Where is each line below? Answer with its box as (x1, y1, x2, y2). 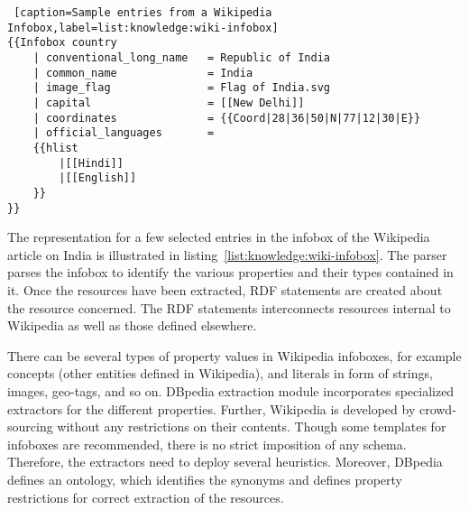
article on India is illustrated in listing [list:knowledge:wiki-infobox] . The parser (7, 245, 447, 264)
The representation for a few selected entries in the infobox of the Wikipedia (7, 227, 430, 246)
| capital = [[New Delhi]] (32, 96, 305, 109)
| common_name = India (32, 66, 253, 79)
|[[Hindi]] (59, 156, 124, 170)
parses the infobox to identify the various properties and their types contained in (7, 263, 454, 282)
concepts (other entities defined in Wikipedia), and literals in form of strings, (7, 364, 433, 383)
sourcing (7, 417, 53, 436)
